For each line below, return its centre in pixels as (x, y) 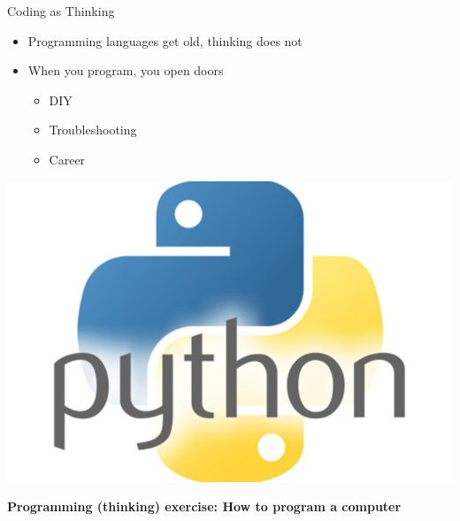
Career (67, 159)
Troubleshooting (93, 130)
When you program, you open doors (126, 70)
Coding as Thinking (61, 11)
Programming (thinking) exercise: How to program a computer (204, 506)
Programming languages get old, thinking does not (165, 40)
